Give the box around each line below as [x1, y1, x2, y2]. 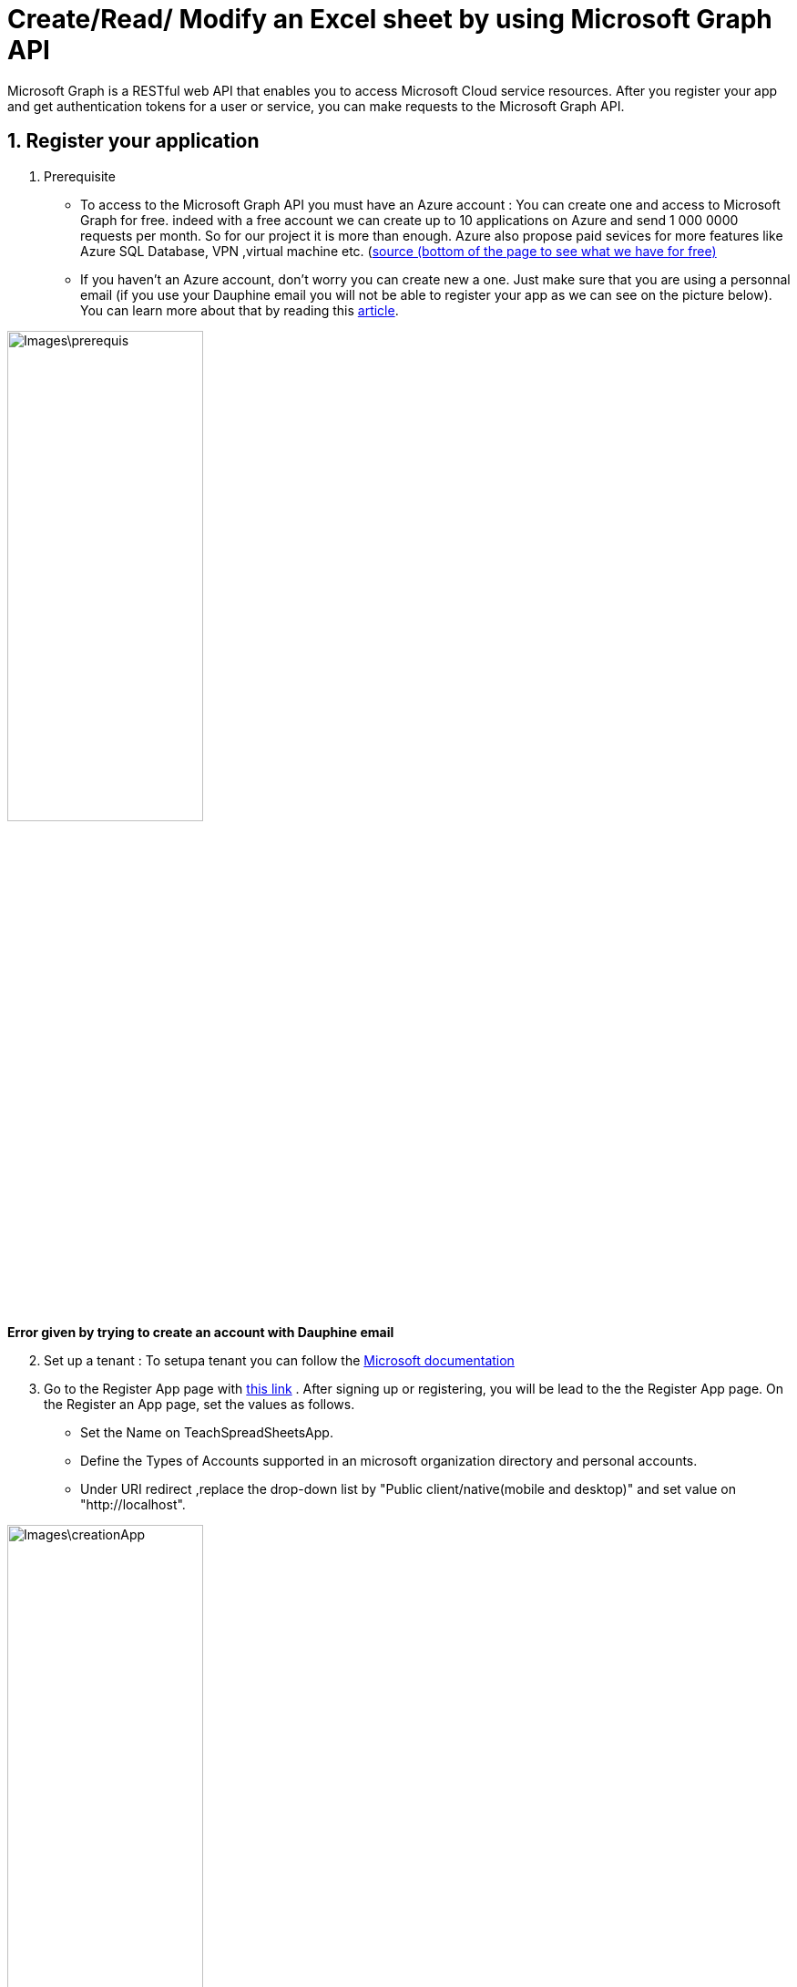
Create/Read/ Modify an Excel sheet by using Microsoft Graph [7, 4, 772, 35]
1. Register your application [7, 129, 260, 153]
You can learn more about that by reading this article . [80, 302, 399, 318]
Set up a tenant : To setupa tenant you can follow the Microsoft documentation [44, 1352, 515, 1368]
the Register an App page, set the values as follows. [44, 1395, 355, 1412]
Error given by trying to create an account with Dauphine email [7, 1323, 394, 1340]
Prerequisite [44, 168, 116, 184]
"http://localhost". [80, 1496, 186, 1512]
